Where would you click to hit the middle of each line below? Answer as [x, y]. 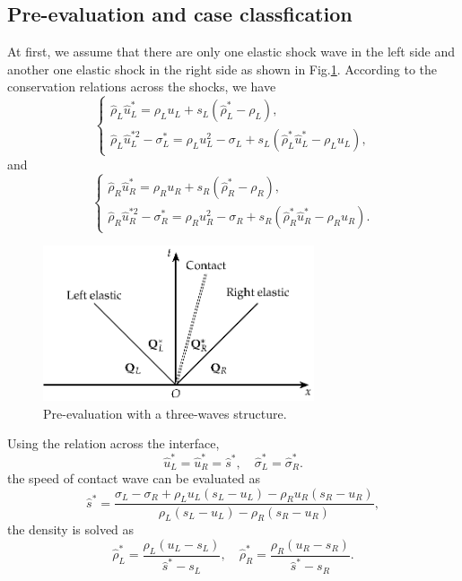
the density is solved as [71, 529]
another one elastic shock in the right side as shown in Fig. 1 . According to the [222, 69]
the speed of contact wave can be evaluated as [134, 478]
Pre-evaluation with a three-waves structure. [165, 413]
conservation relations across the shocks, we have [142, 87]
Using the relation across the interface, [113, 443]
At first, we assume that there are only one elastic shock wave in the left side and [231, 52]
